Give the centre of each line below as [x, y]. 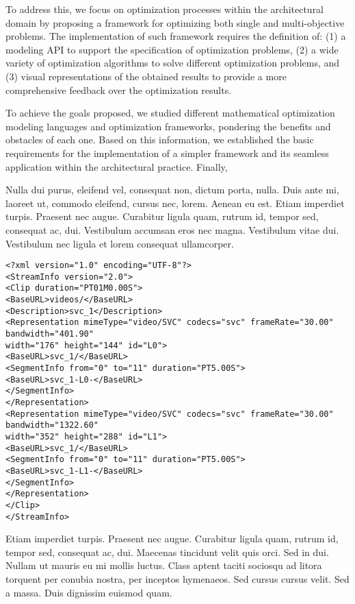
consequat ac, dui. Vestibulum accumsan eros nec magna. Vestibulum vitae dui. [172, 229]
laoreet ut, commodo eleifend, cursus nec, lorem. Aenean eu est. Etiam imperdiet [175, 203]
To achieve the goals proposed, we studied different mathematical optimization [170, 113]
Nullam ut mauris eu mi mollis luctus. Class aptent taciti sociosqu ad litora [164, 565]
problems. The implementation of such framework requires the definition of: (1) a [176, 36]
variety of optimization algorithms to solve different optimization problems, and [173, 63]
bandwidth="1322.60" [52, 425]
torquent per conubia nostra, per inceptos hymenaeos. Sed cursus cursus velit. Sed [177, 578]
